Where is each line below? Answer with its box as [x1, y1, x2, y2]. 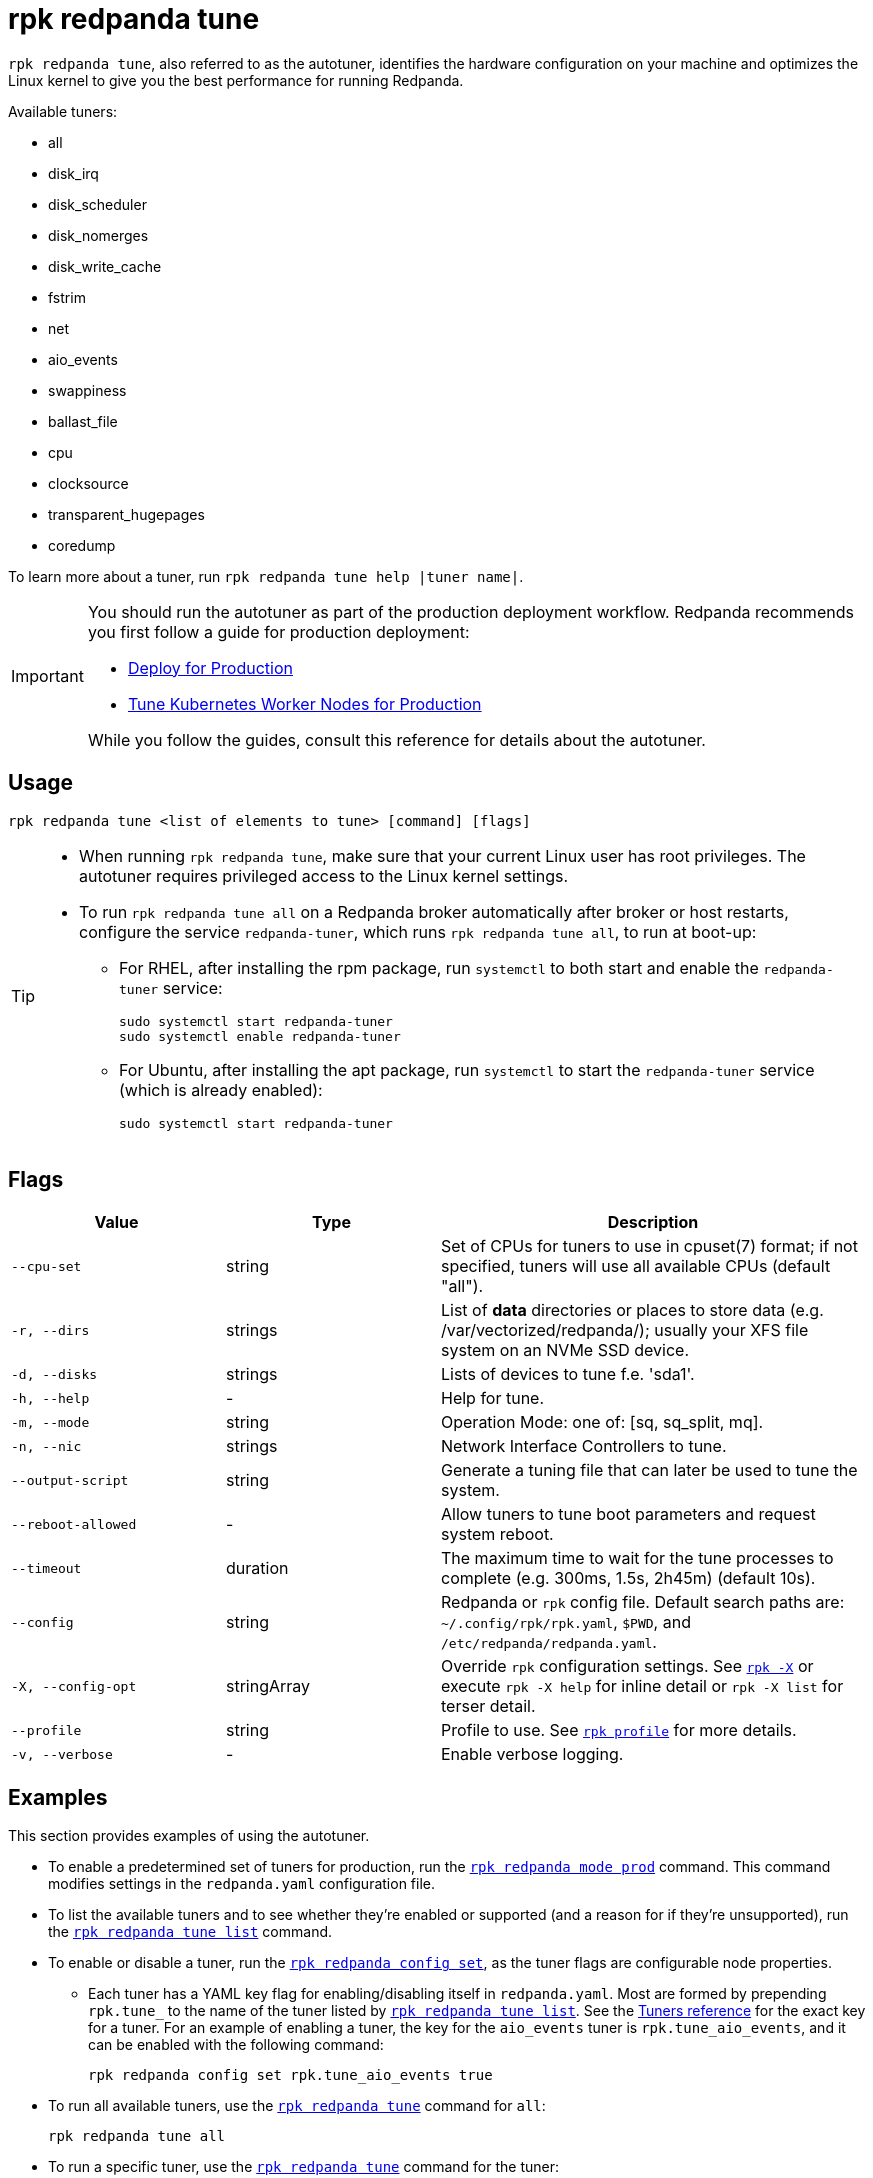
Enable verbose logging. [441, 1744, 624, 1765]
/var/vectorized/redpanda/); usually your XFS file [441, 1320, 809, 1341]
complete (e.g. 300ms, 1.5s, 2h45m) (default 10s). [441, 1568, 816, 1589]
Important [11, 665, 84, 686]
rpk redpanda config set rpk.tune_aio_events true [88, 2067, 493, 2084]
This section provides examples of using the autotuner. [8, 1827, 370, 1845]
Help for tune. [441, 1388, 545, 1409]
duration [226, 1558, 289, 1579]
